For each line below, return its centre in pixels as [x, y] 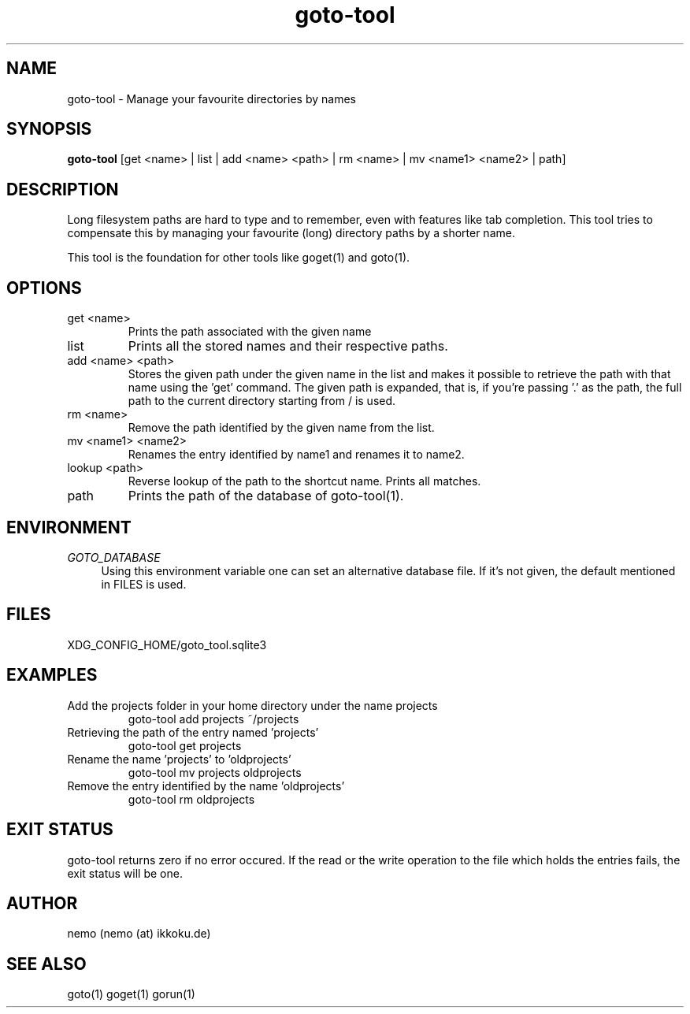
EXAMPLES [52, 675]
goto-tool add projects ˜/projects [213, 719]
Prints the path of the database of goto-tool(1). [266, 496]
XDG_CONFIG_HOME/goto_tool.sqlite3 [167, 644]
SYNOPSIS [49, 129]
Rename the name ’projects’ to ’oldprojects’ [179, 759]
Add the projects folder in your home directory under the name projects [252, 705]
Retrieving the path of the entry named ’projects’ [193, 732]
